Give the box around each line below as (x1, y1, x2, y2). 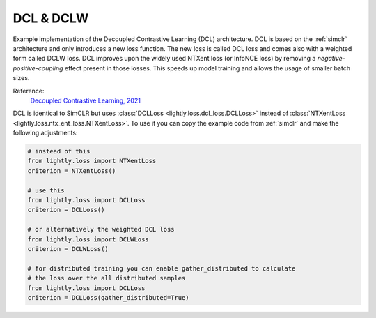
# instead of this (27, 147, 91, 156)
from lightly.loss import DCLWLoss (27, 235, 149, 243)
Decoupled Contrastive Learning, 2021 (30, 96, 141, 105)
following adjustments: (13, 129, 78, 137)
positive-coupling (13, 63, 63, 73)
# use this (27, 186, 65, 195)
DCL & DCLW (13, 10, 89, 26)
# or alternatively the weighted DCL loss (27, 225, 175, 234)
